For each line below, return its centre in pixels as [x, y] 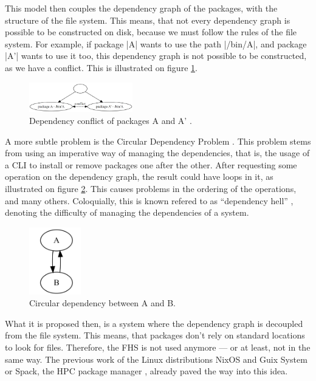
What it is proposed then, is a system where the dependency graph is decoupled [154, 323]
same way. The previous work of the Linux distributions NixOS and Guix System [156, 359]
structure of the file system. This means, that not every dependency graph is [148, 20]
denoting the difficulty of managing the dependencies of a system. [127, 212]
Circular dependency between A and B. [102, 303]
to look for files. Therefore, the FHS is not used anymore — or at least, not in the [158, 347]
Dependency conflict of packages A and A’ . [111, 120]
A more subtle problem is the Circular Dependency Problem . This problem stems [158, 141]
